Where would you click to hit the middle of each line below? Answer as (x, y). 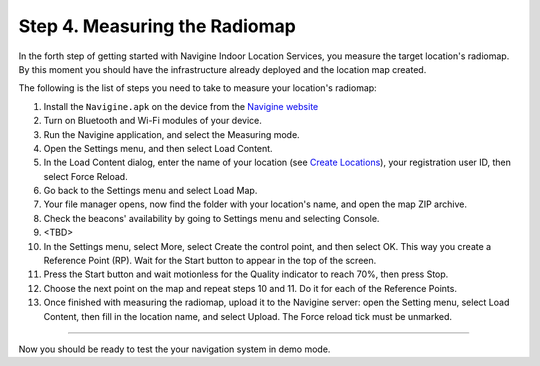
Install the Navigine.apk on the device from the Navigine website (181, 106)
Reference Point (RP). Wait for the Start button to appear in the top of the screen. (210, 261)
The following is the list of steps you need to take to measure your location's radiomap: (197, 88)
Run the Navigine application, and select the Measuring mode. (171, 134)
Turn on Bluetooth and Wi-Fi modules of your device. (152, 121)
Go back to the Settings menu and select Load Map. (150, 191)
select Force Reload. (86, 176)
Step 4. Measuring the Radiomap (157, 26)
